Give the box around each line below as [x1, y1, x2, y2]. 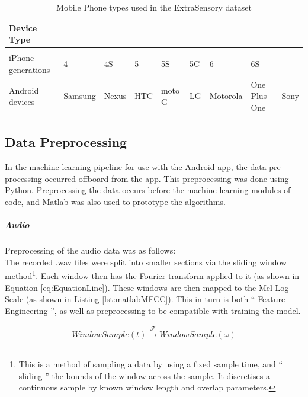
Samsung [63, 89, 96, 102]
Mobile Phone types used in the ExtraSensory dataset [56, 1, 252, 13]
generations [9, 63, 50, 75]
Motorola [209, 89, 243, 102]
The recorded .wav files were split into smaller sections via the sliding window [5, 255, 287, 268]
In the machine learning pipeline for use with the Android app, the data [5, 161, 267, 173]
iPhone [9, 52, 34, 64]
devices [9, 95, 35, 108]
